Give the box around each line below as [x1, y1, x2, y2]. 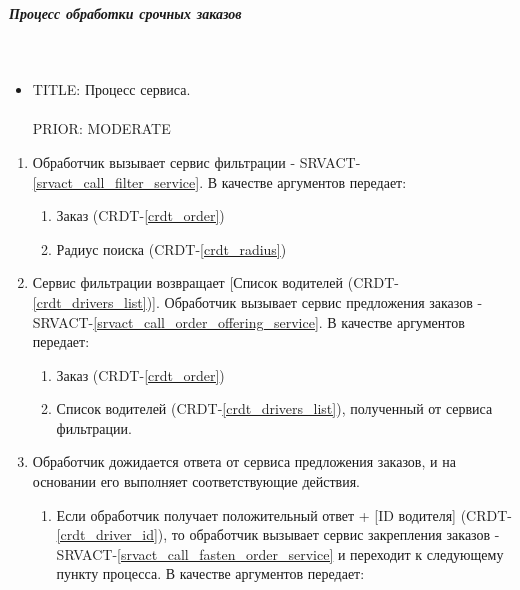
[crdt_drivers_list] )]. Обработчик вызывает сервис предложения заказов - [32, 291, 483, 312]
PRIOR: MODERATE [32, 118, 171, 139]
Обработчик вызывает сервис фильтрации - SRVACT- [32, 151, 361, 172]
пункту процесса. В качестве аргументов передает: [56, 563, 365, 584]
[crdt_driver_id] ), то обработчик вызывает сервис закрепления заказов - [56, 524, 500, 545]
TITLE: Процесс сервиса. [32, 79, 191, 100]
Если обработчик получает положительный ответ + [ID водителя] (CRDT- [56, 504, 512, 525]
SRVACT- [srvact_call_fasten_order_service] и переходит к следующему [56, 543, 504, 564]
